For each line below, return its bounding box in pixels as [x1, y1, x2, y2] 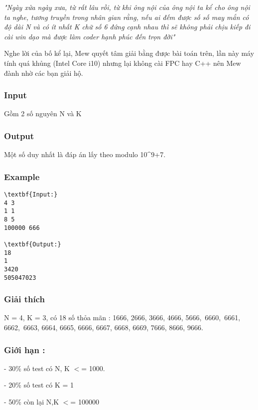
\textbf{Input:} [4, 191, 58, 198]
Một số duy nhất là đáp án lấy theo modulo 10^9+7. [4, 149, 166, 160]
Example [4, 170, 40, 183]
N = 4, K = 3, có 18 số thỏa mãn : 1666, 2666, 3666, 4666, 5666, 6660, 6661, [4, 312, 241, 323]
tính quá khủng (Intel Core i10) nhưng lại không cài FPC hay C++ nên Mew [4, 57, 241, 68]
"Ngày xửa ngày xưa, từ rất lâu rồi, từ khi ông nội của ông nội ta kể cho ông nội [4, 2, 250, 12]
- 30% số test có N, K [4, 363, 70, 373]
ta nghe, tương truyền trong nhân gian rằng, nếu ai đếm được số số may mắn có [4, 11, 249, 22]
